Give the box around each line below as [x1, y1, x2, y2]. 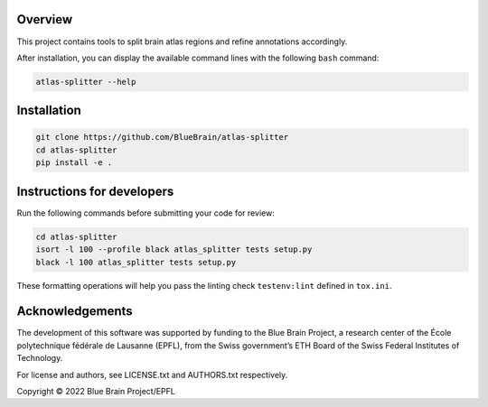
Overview [16, 12, 73, 27]
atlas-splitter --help [35, 77, 136, 87]
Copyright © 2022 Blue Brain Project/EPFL [16, 385, 175, 396]
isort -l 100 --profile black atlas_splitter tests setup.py [35, 245, 313, 254]
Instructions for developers [16, 183, 174, 199]
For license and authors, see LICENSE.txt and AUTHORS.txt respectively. [16, 369, 288, 380]
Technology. [16, 353, 63, 364]
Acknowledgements [16, 303, 133, 319]
